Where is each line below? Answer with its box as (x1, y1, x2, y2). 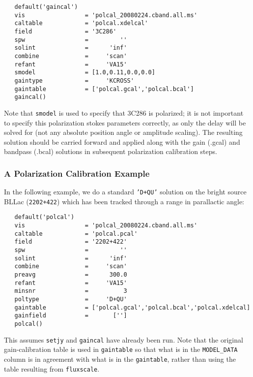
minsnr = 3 (14, 287, 127, 295)
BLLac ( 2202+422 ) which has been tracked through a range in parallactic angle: (4, 196, 244, 206)
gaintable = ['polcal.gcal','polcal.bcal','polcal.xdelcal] (14, 304, 251, 311)
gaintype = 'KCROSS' (14, 77, 134, 84)
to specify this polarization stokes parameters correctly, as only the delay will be (4, 117, 246, 127)
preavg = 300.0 (14, 271, 127, 279)
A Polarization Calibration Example (4, 167, 150, 179)
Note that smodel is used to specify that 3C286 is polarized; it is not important (4, 107, 244, 118)
